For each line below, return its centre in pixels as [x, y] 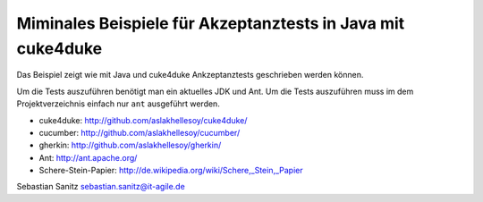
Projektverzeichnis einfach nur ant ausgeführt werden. [119, 104]
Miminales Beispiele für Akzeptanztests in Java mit [211, 23]
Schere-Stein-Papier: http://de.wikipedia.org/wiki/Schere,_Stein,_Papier [171, 171]
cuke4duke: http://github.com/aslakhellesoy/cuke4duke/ [143, 120]
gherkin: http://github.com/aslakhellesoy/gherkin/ [130, 145]
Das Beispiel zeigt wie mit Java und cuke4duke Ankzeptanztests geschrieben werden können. [190, 75]
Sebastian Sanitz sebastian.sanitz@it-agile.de [101, 187]
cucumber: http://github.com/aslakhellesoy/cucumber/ [140, 132]
